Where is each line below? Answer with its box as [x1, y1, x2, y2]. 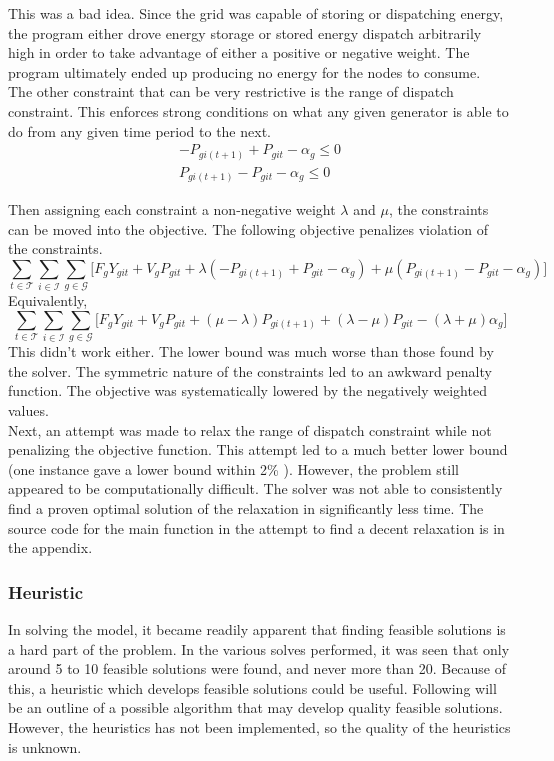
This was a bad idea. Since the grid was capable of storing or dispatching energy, [8, 3, 504, 23]
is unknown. [8, 736, 82, 757]
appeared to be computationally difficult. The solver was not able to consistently [8, 478, 503, 499]
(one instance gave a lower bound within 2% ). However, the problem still [8, 458, 459, 479]
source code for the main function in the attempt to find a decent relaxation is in [8, 517, 505, 538]
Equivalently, [8, 290, 88, 311]
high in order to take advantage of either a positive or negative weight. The [8, 42, 470, 63]
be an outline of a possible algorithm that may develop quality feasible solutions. [8, 697, 503, 718]
